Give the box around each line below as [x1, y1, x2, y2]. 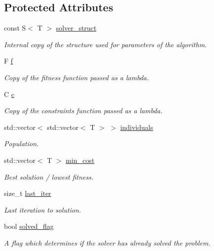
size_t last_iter [4, 188, 51, 198]
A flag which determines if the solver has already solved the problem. [4, 237, 211, 248]
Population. [4, 138, 39, 149]
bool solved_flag [4, 221, 54, 231]
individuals [120, 122, 153, 132]
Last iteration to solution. [4, 204, 81, 215]
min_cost [66, 155, 95, 165]
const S [4, 23, 26, 33]
